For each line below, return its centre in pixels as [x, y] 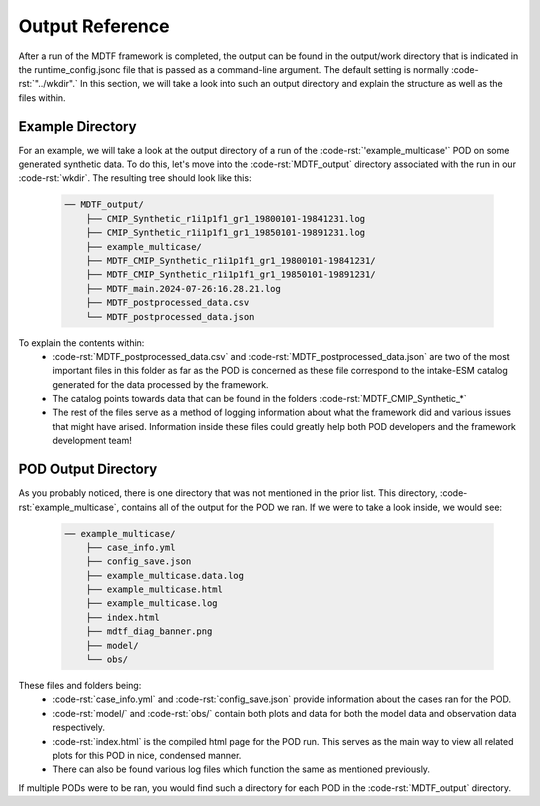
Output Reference [94, 26]
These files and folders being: [80, 686]
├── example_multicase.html [154, 589]
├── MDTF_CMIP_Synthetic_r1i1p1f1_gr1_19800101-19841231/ [230, 260]
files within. [42, 97]
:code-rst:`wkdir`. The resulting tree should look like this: [135, 178]
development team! [92, 441]
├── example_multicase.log [152, 603]
